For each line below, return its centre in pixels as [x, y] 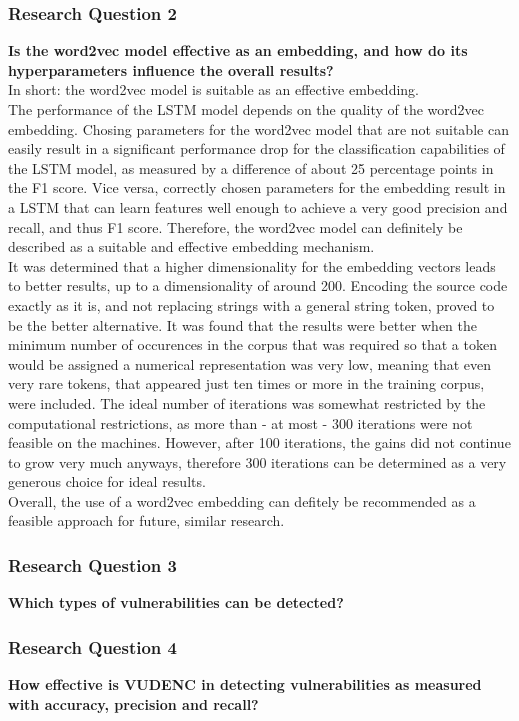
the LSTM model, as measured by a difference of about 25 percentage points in [251, 167]
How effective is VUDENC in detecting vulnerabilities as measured [245, 684]
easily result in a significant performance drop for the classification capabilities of [256, 148]
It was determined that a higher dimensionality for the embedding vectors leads [252, 265]
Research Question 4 [92, 646]
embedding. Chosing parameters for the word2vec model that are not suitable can [258, 128]
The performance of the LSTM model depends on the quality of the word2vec [246, 109]
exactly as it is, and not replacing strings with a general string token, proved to [251, 304]
